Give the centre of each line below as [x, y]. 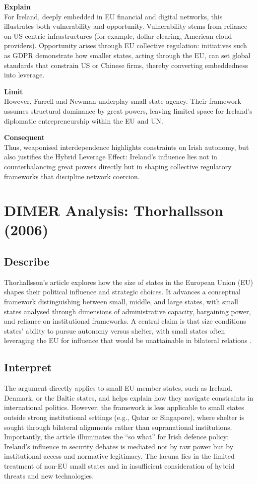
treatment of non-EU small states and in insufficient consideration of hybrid [119, 465]
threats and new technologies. [49, 475]
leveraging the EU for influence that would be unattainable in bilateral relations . [128, 340]
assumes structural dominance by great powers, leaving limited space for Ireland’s [128, 110]
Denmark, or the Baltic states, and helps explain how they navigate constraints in [129, 397]
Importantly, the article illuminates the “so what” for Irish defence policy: [117, 437]
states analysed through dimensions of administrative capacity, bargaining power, [128, 311]
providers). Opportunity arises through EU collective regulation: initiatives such [126, 45]
